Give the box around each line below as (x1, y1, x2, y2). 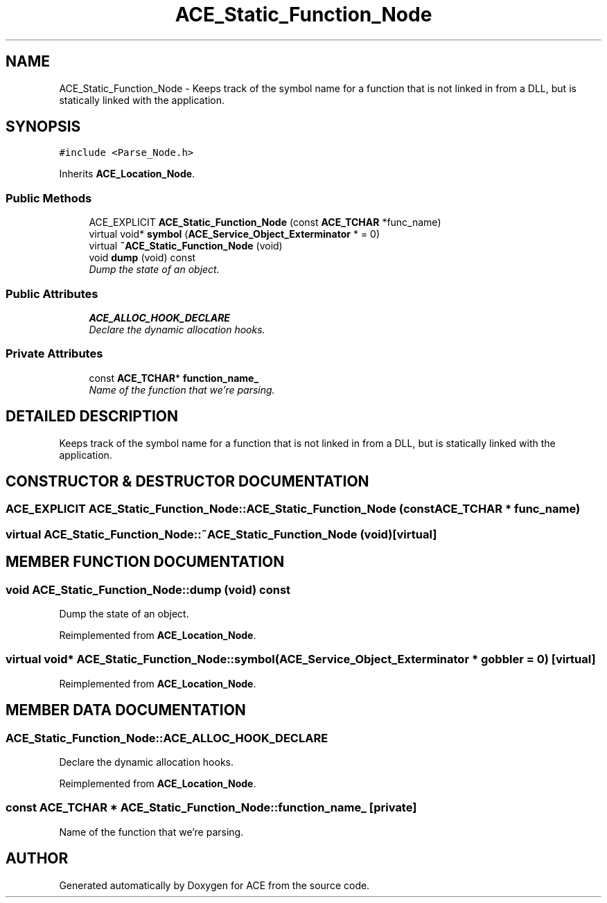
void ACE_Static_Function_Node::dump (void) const (6, 582, 291, 597)
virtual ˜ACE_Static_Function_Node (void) (89, 240, 283, 252)
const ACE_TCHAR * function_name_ (89, 371, 259, 384)
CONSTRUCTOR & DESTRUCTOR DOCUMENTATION (6, 472, 369, 490)
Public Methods (6, 191, 92, 205)
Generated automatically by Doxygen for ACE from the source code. (59, 879, 370, 891)
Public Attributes (6, 286, 98, 301)
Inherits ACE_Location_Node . (59, 168, 195, 180)
